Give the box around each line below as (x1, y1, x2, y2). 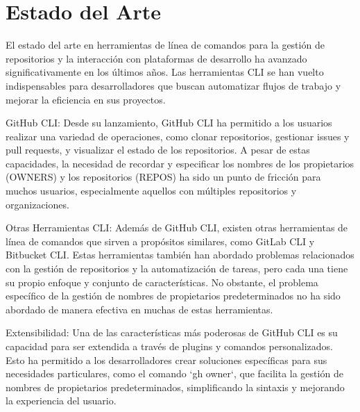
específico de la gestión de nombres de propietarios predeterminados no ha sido (6, 288, 341, 303)
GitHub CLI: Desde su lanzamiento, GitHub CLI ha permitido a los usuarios (6, 115, 332, 130)
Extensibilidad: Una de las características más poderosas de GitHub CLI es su (6, 325, 338, 340)
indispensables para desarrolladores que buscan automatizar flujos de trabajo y (6, 78, 341, 92)
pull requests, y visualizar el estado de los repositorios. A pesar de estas (6, 142, 310, 157)
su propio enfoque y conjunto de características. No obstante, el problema (6, 274, 318, 289)
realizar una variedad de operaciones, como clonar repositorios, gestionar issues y (6, 129, 350, 143)
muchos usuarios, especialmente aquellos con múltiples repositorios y (6, 183, 297, 198)
